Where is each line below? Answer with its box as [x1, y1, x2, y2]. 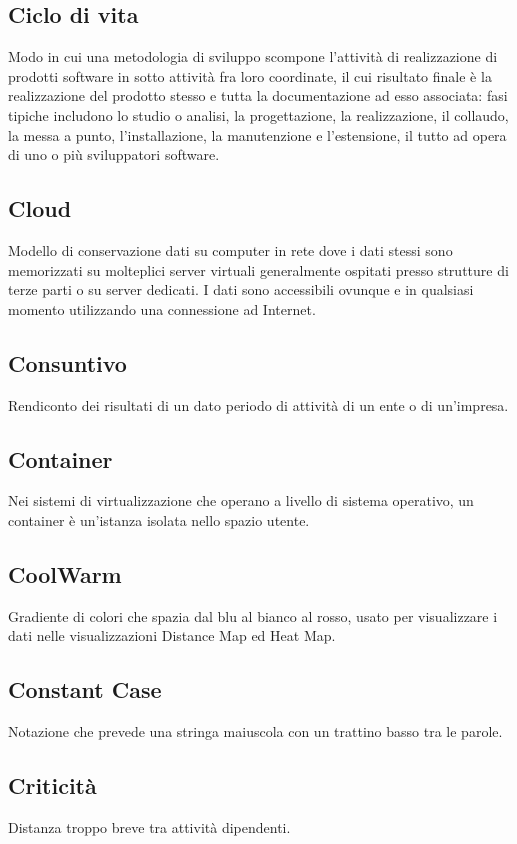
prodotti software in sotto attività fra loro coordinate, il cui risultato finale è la [8, 65, 492, 86]
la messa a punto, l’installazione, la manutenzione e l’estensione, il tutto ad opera [8, 124, 507, 145]
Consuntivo [8, 347, 127, 378]
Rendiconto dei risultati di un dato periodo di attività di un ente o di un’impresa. [8, 394, 509, 415]
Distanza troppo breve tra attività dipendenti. [8, 816, 291, 837]
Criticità [8, 770, 97, 801]
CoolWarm [8, 558, 122, 589]
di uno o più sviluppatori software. [8, 144, 220, 165]
